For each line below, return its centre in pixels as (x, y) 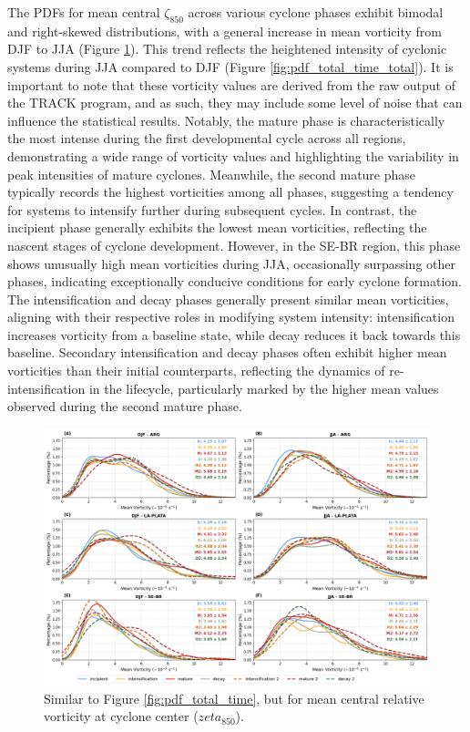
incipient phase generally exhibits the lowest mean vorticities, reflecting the (217, 227)
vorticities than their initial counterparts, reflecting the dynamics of (196, 371)
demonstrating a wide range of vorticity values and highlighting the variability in (233, 155)
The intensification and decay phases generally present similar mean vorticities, (228, 299)
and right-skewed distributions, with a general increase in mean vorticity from (225, 31)
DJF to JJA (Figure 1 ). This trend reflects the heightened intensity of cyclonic (227, 49)
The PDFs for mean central (84, 12)
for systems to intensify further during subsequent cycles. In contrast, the (212, 209)
